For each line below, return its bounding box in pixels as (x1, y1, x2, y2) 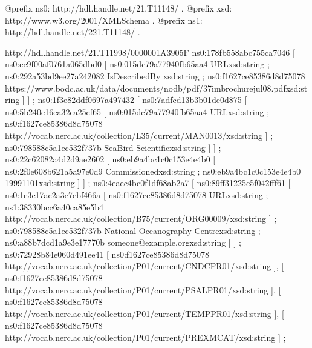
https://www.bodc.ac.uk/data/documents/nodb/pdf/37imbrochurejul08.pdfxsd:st (5, 81, 308, 94)
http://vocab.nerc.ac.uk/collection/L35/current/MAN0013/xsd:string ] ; (5, 129, 273, 141)
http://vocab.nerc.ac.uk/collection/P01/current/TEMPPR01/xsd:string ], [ (5, 307, 284, 320)
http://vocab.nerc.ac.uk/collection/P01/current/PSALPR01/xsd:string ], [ (5, 283, 281, 296)
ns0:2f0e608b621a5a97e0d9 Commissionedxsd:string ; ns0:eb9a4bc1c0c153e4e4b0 (5, 164, 301, 177)
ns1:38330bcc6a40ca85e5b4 (5, 200, 104, 213)
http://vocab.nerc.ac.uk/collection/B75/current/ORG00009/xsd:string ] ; (5, 212, 277, 225)
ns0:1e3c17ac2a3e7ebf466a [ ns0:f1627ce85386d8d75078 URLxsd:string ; (5, 188, 268, 201)
